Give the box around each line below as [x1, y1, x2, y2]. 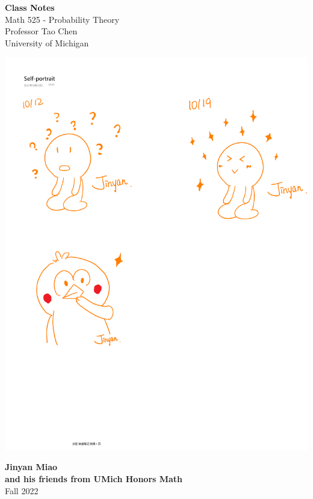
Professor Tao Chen [5, 25, 78, 37]
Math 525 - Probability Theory [5, 13, 120, 25]
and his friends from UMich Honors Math [5, 473, 183, 485]
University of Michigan [5, 36, 89, 49]
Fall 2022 [5, 484, 39, 497]
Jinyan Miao [5, 460, 58, 473]
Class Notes [5, 1, 55, 13]
